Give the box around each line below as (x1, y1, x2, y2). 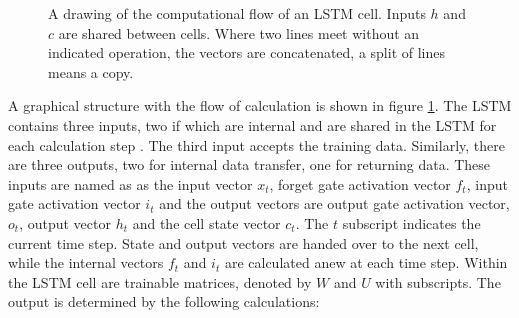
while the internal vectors (8, 252, 164, 273)
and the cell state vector (132, 212, 281, 233)
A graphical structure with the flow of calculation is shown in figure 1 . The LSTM (8, 95, 512, 116)
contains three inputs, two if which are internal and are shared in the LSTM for (8, 114, 497, 135)
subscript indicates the (342, 212, 481, 233)
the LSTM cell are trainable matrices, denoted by (8, 271, 312, 292)
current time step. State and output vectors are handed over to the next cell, (8, 232, 479, 253)
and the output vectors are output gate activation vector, (159, 193, 510, 214)
